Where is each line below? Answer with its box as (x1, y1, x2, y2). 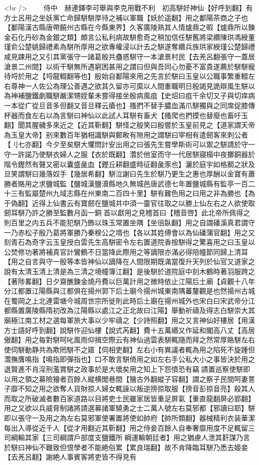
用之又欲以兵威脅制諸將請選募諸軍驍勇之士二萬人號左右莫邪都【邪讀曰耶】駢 (4, 403, 255, 413)
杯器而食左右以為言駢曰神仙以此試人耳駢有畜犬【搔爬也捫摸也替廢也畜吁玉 (4, 110, 248, 120)
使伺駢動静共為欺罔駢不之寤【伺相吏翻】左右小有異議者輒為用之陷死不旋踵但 (4, 344, 255, 354)
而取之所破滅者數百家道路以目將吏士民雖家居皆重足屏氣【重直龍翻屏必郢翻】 (4, 393, 255, 403)
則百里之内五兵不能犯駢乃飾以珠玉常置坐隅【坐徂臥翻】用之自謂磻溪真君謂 (4, 217, 248, 228)
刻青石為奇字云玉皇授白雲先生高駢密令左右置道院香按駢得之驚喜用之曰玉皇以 (4, 237, 255, 247)
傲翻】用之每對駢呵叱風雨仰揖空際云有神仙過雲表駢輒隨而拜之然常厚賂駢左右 (4, 334, 255, 345)
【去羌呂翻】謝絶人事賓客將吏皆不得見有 (4, 452, 136, 462)
